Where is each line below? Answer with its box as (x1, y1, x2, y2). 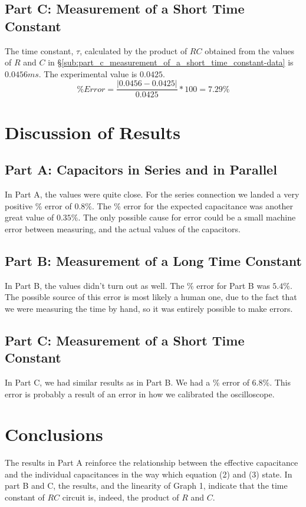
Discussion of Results (5, 120, 180, 144)
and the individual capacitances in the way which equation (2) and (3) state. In (5, 468, 292, 480)
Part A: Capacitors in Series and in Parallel (5, 160, 277, 179)
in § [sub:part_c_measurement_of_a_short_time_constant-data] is (48, 56, 294, 68)
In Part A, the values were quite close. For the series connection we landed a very (5, 188, 300, 200)
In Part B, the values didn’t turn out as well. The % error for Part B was (5, 279, 270, 291)
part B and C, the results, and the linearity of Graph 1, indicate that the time (5, 479, 288, 492)
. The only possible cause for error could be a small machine (78, 211, 296, 223)
